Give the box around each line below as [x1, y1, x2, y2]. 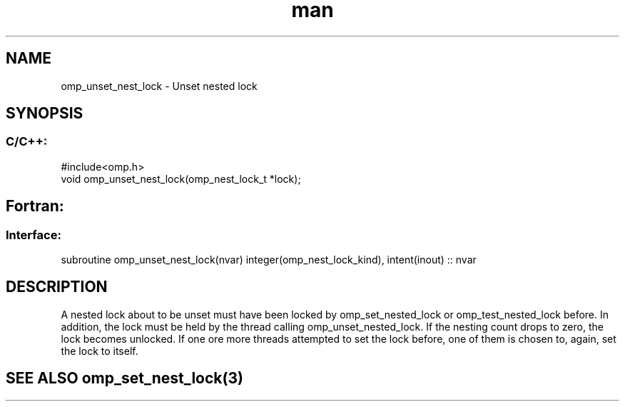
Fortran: [6, 197, 64, 216]
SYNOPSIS [6, 104, 83, 123]
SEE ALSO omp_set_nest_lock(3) [6, 369, 243, 388]
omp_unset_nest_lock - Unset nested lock [61, 79, 258, 92]
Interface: [6, 227, 61, 242]
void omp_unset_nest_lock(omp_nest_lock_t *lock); [61, 172, 301, 185]
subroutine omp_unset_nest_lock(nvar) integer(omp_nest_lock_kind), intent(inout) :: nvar [61, 253, 477, 266]
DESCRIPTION [6, 278, 108, 296]
